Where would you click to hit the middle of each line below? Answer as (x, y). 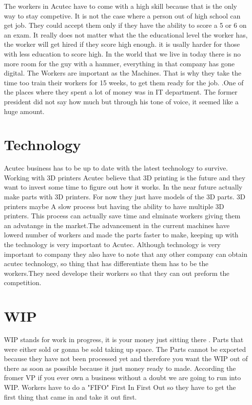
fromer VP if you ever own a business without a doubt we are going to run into (122, 377)
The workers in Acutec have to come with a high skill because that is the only (121, 6)
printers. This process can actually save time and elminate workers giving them (122, 216)
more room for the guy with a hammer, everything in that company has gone (119, 63)
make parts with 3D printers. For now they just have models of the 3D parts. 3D (125, 197)
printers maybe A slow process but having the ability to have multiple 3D (114, 206)
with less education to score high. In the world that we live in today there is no (122, 53)
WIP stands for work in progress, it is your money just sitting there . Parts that (124, 339)
